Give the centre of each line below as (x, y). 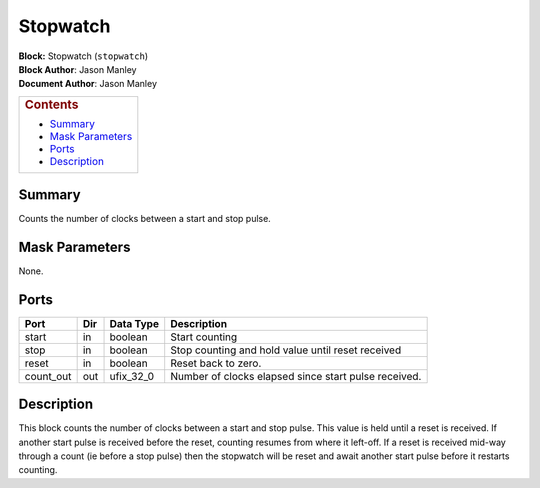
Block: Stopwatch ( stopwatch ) (83, 56)
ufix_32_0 (132, 376)
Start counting (204, 337)
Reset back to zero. (216, 363)
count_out (48, 376)
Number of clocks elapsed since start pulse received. (296, 376)
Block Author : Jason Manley (77, 69)
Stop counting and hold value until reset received (286, 350)
